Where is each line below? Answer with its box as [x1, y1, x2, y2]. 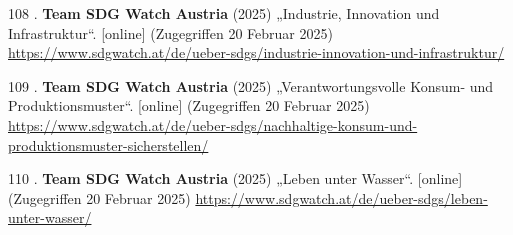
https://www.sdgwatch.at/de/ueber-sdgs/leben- [195, 187, 488, 208]
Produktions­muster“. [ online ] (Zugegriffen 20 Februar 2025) [8, 95, 370, 116]
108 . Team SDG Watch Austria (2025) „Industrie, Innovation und [8, 3, 440, 23]
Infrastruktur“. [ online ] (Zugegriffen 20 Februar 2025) [8, 22, 333, 43]
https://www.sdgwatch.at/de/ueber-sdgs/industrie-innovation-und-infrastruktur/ [8, 42, 505, 63]
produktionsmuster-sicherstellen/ [8, 134, 209, 155]
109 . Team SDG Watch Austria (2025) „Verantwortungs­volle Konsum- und [8, 75, 494, 96]
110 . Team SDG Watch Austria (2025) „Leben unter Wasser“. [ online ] [8, 168, 463, 189]
